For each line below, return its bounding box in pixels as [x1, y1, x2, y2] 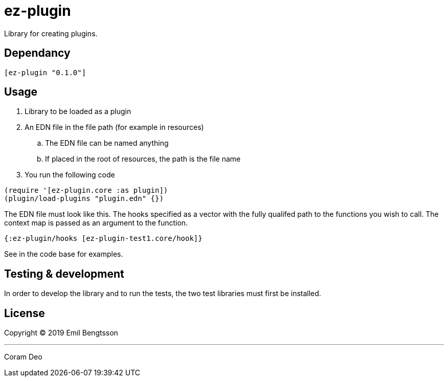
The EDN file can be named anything [45, 139, 169, 148]
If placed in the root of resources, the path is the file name [45, 154, 241, 164]
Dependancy [4, 47, 71, 60]
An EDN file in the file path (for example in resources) [25, 123, 204, 132]
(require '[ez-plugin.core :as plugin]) [4, 186, 168, 195]
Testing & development [4, 267, 124, 280]
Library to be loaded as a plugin [25, 107, 131, 116]
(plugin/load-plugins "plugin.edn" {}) [4, 194, 164, 203]
